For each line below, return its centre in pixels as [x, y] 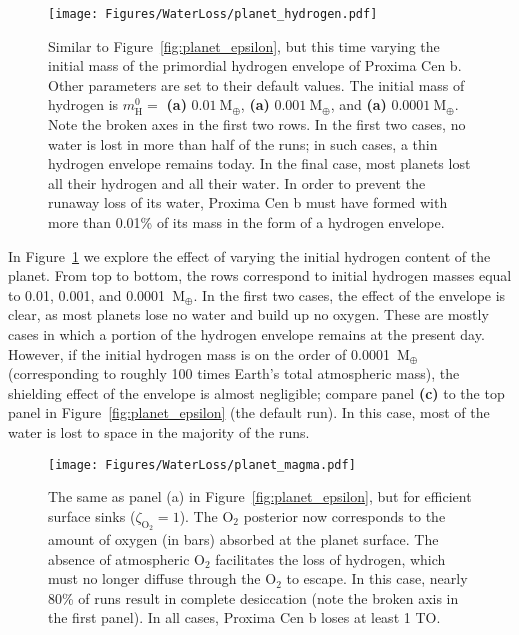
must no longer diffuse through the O [162, 578]
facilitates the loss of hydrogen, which [330, 558]
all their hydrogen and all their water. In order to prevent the [237, 182]
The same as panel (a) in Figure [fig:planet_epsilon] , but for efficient [260, 496]
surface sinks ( [92, 515]
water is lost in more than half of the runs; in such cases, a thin [243, 143]
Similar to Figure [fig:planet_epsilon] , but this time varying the [244, 45]
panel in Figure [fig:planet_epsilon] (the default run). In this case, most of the [249, 412]
